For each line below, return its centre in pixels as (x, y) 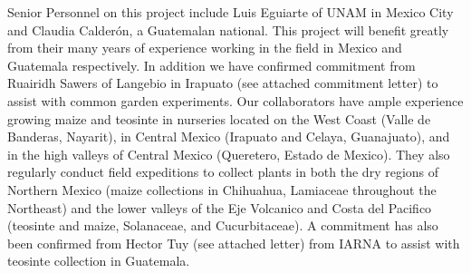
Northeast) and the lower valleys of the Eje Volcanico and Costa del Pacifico (220, 207)
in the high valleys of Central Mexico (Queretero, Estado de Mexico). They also (229, 154)
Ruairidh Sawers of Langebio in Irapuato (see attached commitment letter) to (223, 83)
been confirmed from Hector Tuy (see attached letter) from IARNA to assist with (234, 243)
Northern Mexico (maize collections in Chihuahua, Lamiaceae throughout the (222, 189)
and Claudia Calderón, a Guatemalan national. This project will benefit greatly (228, 29)
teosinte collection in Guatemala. (99, 261)
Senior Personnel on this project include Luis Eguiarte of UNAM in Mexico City (231, 12)
